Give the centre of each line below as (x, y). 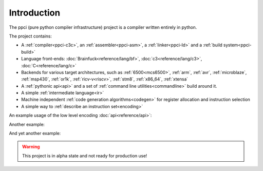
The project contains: (30, 36)
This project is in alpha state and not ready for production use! (85, 155)
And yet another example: (35, 133)
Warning (31, 147)
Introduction (35, 13)
